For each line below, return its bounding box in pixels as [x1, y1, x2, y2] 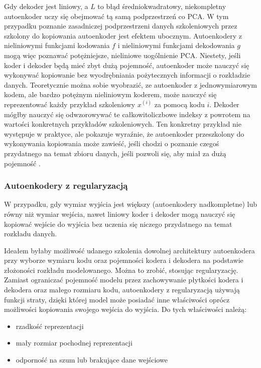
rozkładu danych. [4, 228, 57, 239]
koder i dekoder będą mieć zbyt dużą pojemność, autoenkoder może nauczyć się [4, 60, 249, 70]
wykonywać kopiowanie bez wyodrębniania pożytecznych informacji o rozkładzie [4, 70, 250, 80]
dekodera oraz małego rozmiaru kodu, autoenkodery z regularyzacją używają [4, 284, 240, 295]
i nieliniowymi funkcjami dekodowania [117, 40, 235, 51]
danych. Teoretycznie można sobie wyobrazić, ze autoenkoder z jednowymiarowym [4, 79, 257, 90]
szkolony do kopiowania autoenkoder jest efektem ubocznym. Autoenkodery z [4, 30, 242, 41]
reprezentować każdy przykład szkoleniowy [4, 99, 136, 109]
